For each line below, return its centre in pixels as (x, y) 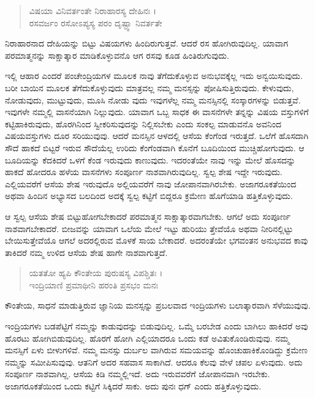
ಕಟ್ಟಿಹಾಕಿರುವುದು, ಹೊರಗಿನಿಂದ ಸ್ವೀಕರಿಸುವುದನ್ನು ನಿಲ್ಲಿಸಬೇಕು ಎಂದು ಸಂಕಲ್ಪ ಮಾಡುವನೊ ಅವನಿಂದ (143, 123)
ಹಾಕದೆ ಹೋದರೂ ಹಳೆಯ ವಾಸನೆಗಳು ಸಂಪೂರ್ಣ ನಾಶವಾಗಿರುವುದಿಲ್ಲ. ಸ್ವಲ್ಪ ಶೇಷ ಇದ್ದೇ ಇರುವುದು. (144, 172)
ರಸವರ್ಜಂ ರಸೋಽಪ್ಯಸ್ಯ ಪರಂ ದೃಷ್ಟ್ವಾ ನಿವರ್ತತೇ (96, 22)
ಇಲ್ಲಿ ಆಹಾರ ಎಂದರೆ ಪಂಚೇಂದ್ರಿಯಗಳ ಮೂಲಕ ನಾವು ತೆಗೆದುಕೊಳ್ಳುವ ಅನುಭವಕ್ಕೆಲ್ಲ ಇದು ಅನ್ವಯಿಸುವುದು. (154, 76)
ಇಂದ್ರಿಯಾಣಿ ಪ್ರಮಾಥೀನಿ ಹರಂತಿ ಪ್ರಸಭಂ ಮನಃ (94, 284)
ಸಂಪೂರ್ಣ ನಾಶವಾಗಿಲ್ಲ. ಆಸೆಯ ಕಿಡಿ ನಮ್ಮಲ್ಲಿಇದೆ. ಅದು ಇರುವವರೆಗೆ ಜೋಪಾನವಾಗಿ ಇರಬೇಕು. (138, 374)
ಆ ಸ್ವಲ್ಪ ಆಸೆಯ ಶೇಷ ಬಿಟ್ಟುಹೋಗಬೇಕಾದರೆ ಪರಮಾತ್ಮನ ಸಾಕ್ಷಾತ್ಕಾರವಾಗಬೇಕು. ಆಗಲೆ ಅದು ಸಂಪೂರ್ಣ (148, 216)
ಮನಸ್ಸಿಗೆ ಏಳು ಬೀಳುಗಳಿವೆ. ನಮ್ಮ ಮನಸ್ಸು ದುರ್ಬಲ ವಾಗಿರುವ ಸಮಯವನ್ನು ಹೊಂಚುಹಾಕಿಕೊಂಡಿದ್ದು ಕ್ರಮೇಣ (157, 350)
